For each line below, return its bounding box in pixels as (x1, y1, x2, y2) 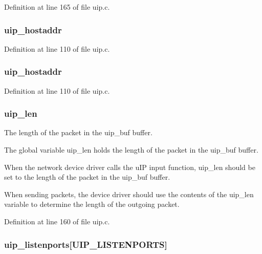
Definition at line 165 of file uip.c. (4, 2, 110, 12)
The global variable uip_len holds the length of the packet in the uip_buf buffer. (4, 144, 258, 155)
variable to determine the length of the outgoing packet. (4, 199, 180, 209)
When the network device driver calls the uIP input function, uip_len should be (4, 161, 255, 172)
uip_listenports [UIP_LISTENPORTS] (4, 238, 167, 250)
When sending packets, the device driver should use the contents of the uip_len (4, 188, 254, 199)
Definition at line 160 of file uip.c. (4, 216, 110, 226)
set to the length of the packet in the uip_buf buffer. (4, 172, 170, 182)
